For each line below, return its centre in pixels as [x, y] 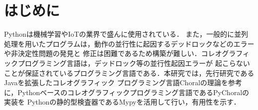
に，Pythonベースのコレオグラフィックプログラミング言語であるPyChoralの [127, 92]
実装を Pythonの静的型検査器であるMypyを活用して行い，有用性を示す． [122, 102]
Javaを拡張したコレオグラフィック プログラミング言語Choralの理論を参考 [123, 82]
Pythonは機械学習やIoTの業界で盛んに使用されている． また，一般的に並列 [126, 34]
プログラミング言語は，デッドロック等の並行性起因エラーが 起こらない [134, 63]
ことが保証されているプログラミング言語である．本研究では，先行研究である [129, 73]
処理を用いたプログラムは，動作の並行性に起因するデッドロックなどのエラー [129, 43]
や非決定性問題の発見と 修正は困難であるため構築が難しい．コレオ [113, 53]
